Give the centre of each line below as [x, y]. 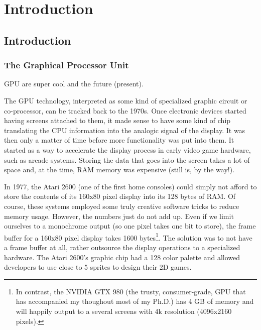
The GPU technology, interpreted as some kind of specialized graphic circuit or [126, 100]
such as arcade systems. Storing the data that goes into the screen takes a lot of [127, 159]
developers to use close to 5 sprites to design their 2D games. [98, 267]
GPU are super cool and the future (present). [74, 84]
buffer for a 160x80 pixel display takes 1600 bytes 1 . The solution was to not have [128, 237]
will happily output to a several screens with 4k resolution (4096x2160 [124, 311]
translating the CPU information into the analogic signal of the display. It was [125, 130]
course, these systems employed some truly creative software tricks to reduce [122, 206]
